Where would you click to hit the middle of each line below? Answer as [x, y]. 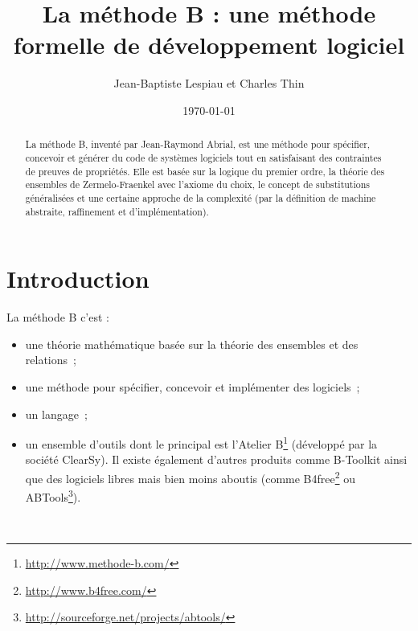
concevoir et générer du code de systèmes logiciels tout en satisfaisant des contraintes [203, 157]
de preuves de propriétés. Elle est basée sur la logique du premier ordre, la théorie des [205, 171]
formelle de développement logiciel [209, 45]
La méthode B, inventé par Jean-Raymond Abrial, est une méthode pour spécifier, [198, 144]
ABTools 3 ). [53, 496]
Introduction [78, 279]
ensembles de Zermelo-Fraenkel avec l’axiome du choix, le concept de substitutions [198, 184]
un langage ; [56, 414]
